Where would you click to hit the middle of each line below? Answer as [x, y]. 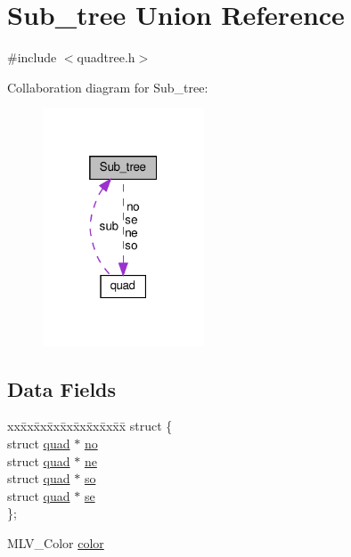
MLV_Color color [56, 542]
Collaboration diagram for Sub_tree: [108, 87]
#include [32, 57]
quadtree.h [106, 57]
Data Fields [62, 388]
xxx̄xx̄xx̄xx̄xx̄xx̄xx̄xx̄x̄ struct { [90, 426]
